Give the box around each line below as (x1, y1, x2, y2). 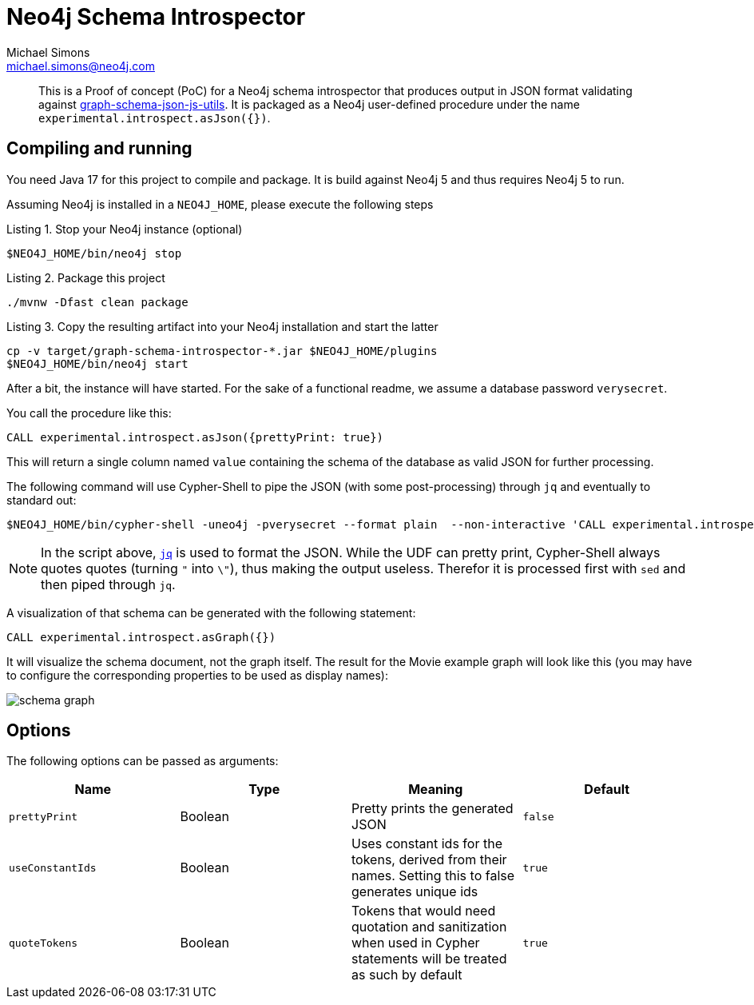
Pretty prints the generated (351, 800, 514, 817)
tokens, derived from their (351, 851, 507, 868)
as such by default (351, 967, 462, 983)
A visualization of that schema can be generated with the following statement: (6, 605, 416, 620)
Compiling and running (6, 138, 192, 159)
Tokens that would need (351, 903, 496, 919)
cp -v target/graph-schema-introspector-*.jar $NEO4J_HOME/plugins (6, 344, 438, 357)
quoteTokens (9, 936, 78, 949)
